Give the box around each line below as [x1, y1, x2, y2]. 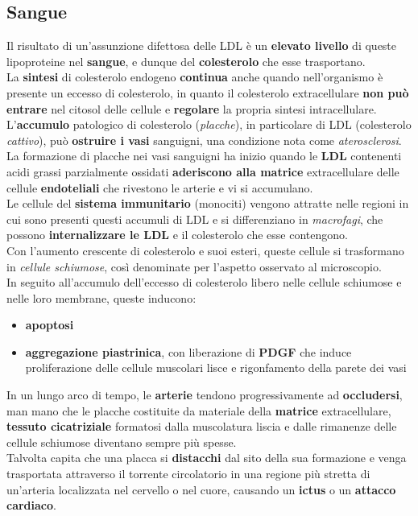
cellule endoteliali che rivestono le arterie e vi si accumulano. [6, 179, 313, 196]
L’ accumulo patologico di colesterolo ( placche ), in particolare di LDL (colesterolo [6, 116, 412, 133]
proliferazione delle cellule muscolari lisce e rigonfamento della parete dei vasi [25, 359, 407, 376]
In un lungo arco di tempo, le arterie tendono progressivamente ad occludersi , [6, 386, 403, 403]
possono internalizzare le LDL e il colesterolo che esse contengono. [6, 226, 348, 243]
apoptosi [25, 316, 74, 333]
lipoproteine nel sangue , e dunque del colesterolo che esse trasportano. [6, 52, 366, 69]
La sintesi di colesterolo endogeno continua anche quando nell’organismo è [6, 68, 383, 85]
